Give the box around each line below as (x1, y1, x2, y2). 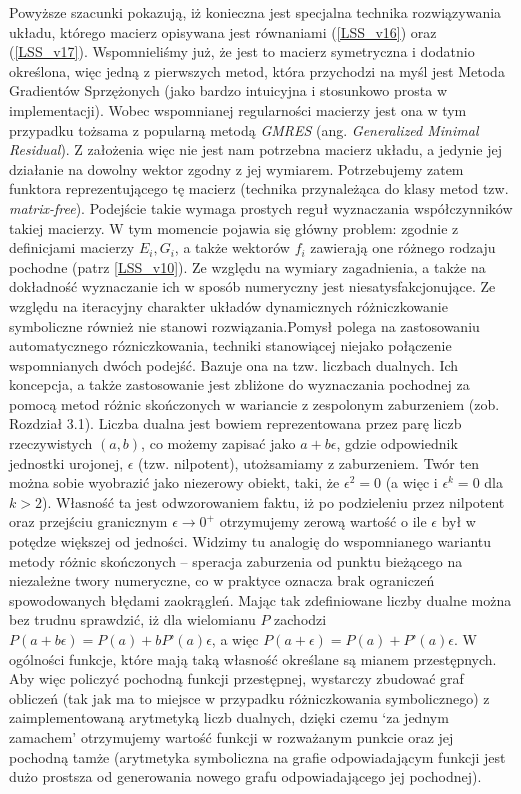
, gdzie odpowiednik (336, 433, 458, 454)
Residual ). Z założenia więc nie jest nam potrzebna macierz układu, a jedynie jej (9, 139, 502, 160)
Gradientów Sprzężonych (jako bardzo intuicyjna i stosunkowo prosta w (9, 80, 448, 101)
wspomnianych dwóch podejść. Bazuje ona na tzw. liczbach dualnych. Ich (9, 354, 459, 375)
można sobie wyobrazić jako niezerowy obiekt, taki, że (9, 472, 340, 493)
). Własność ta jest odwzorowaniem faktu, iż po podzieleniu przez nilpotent (41, 491, 505, 512)
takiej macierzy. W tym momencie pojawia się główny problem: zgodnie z (9, 217, 459, 238)
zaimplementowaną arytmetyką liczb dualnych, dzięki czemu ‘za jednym (9, 707, 449, 728)
